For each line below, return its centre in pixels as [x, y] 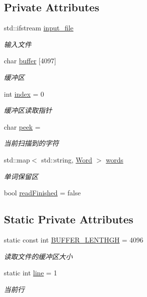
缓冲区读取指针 [28, 110]
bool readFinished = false [42, 193]
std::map [17, 159]
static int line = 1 [31, 273]
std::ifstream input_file [39, 28]
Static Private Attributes [69, 219]
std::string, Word [67, 159]
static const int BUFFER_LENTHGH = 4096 [74, 239]
